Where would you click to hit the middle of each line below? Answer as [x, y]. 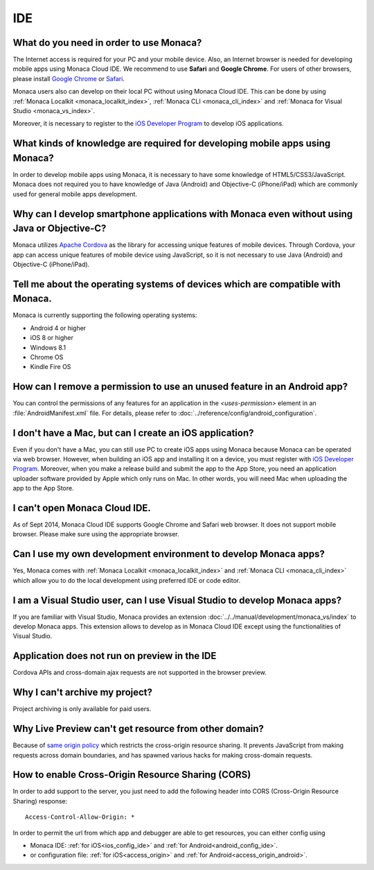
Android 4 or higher [58, 328]
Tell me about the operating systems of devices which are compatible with [177, 284]
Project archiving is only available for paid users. [82, 709]
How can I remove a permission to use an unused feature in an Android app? [180, 387]
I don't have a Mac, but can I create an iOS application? [133, 433]
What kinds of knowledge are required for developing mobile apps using [172, 143]
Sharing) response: [40, 801]
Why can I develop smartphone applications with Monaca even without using [183, 214]
